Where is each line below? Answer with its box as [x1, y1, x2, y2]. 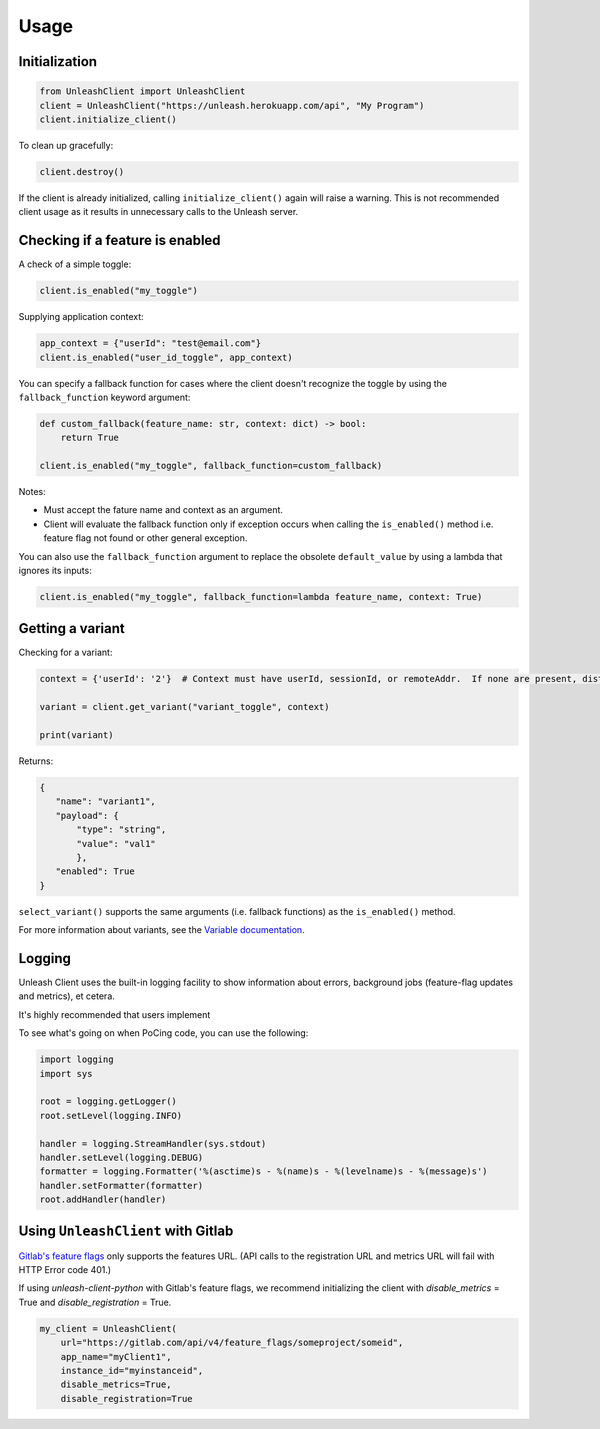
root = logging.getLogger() [39, 1096, 177, 1107]
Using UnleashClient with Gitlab [18, 1223, 234, 1240]
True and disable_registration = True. [18, 1296, 172, 1308]
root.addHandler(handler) [39, 1194, 167, 1205]
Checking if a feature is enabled [18, 232, 221, 249]
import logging [39, 1054, 114, 1065]
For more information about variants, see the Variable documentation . [18, 924, 305, 936]
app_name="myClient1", [60, 1351, 172, 1362]
